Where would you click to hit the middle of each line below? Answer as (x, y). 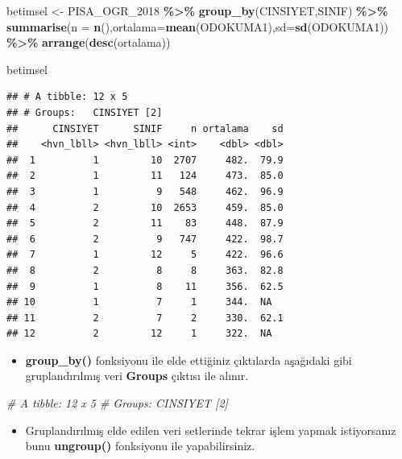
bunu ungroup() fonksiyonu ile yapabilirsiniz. (140, 446)
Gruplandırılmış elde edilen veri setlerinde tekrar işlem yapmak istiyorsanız (211, 430)
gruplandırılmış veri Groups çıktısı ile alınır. (137, 376)
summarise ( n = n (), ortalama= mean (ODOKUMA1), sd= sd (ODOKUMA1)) (198, 26)
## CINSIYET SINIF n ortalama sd (145, 128)
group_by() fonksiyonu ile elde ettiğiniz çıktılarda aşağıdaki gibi (189, 360)
